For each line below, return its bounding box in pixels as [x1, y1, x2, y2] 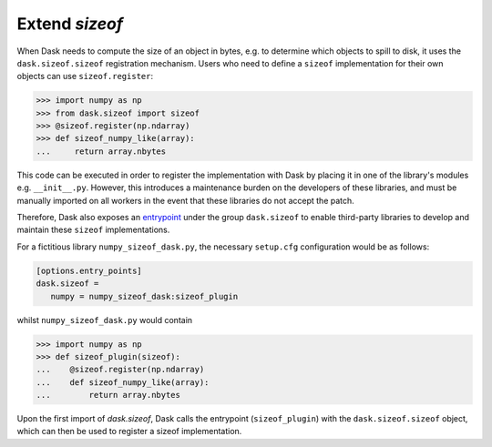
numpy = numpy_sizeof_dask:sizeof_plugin [50, 291, 239, 301]
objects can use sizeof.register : [16, 71, 154, 82]
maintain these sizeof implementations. [16, 224, 170, 236]
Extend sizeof [16, 14, 123, 34]
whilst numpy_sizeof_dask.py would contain [16, 314, 193, 325]
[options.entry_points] [36, 265, 143, 276]
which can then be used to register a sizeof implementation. [16, 426, 242, 437]
